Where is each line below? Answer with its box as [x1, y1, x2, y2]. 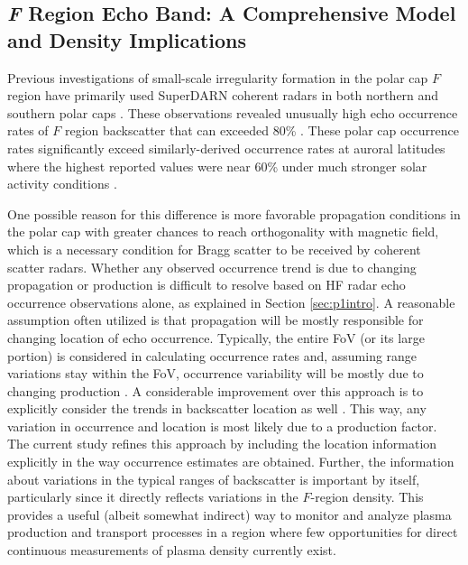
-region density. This [310, 487, 424, 506]
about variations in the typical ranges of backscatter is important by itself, [7, 469, 420, 488]
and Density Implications [7, 25, 247, 53]
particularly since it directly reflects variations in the [7, 487, 298, 506]
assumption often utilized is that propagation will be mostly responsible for [7, 310, 424, 329]
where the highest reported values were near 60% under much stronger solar [7, 156, 427, 175]
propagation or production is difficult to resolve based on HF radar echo [7, 275, 406, 294]
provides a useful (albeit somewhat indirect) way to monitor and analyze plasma [7, 505, 452, 523]
